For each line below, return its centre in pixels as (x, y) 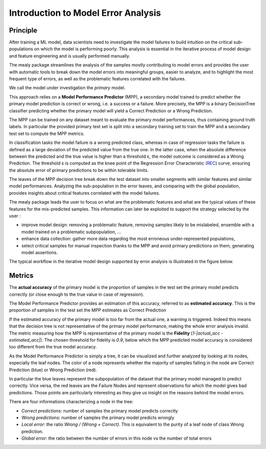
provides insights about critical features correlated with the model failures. (84, 193)
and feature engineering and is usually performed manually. (70, 56)
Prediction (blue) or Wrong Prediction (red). (53, 370)
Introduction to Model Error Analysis (85, 13)
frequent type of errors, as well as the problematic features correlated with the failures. (98, 79)
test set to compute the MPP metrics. (47, 134)
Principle (23, 30)
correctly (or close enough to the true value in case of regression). (77, 294)
